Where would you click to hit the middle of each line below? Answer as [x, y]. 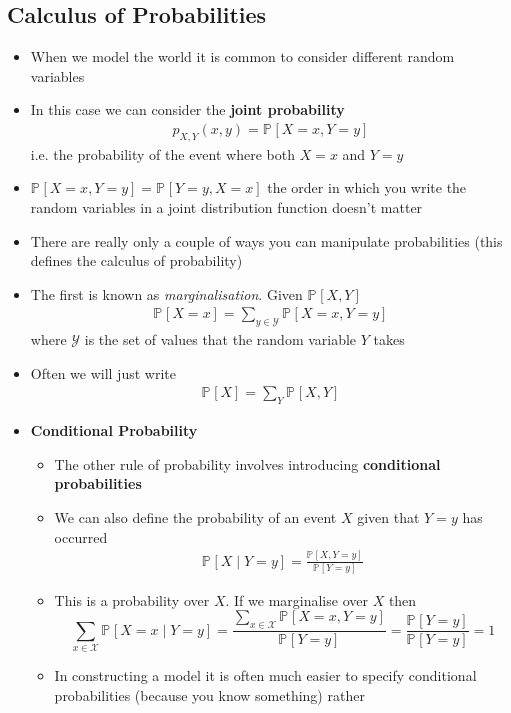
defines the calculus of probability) [136, 260]
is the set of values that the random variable [220, 339]
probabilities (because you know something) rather [209, 694]
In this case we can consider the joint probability [187, 109]
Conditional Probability [114, 430]
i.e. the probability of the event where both [162, 153]
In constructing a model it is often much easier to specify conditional [265, 675]
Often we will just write [103, 372]
